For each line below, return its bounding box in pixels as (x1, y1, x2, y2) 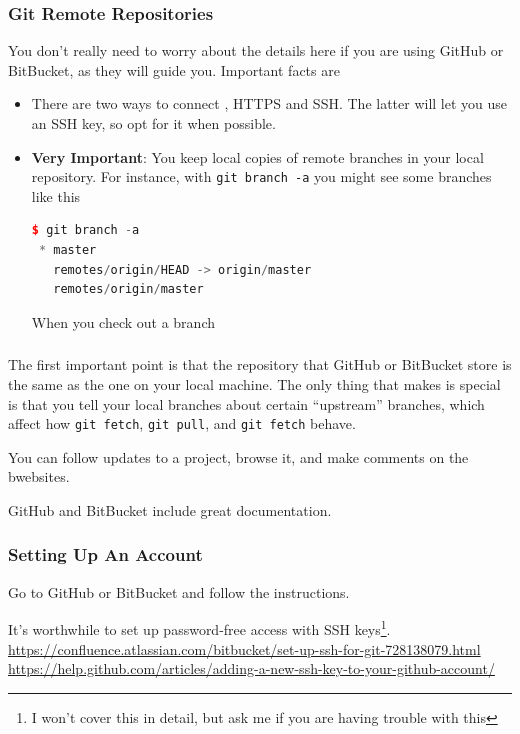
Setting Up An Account (8, 542, 203, 567)
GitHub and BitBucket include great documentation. (8, 499, 332, 520)
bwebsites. (8, 466, 70, 487)
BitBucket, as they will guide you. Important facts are (8, 59, 340, 80)
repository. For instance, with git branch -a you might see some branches (31, 166, 492, 187)
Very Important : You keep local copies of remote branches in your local (31, 146, 484, 167)
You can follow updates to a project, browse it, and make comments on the (8, 446, 469, 467)
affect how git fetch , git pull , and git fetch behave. (8, 413, 356, 434)
